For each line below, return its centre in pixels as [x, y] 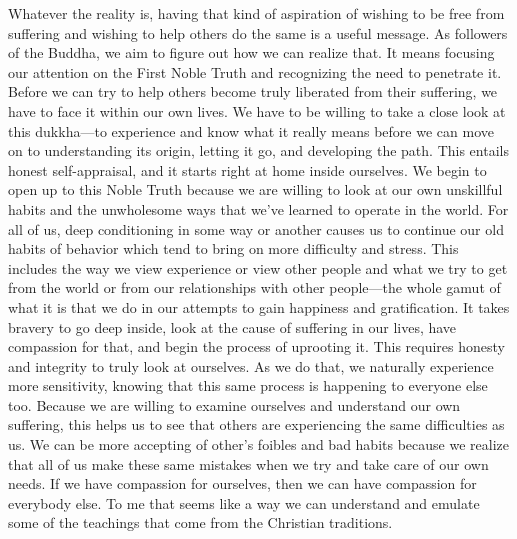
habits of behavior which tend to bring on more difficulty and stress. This [233, 248]
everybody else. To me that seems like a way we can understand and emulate [244, 502]
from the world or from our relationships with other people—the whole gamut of [254, 287]
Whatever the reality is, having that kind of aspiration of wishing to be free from [256, 13]
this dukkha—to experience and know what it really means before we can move [251, 130]
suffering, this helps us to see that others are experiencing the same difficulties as [256, 424]
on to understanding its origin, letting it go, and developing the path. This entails [258, 150]
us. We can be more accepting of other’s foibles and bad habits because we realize [258, 444]
